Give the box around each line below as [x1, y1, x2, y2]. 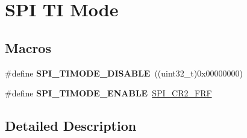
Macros [5, 38, 51, 57]
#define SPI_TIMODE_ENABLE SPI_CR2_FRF [5, 87, 212, 99]
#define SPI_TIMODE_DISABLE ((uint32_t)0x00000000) [5, 66, 243, 79]
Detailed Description [5, 116, 137, 135]
